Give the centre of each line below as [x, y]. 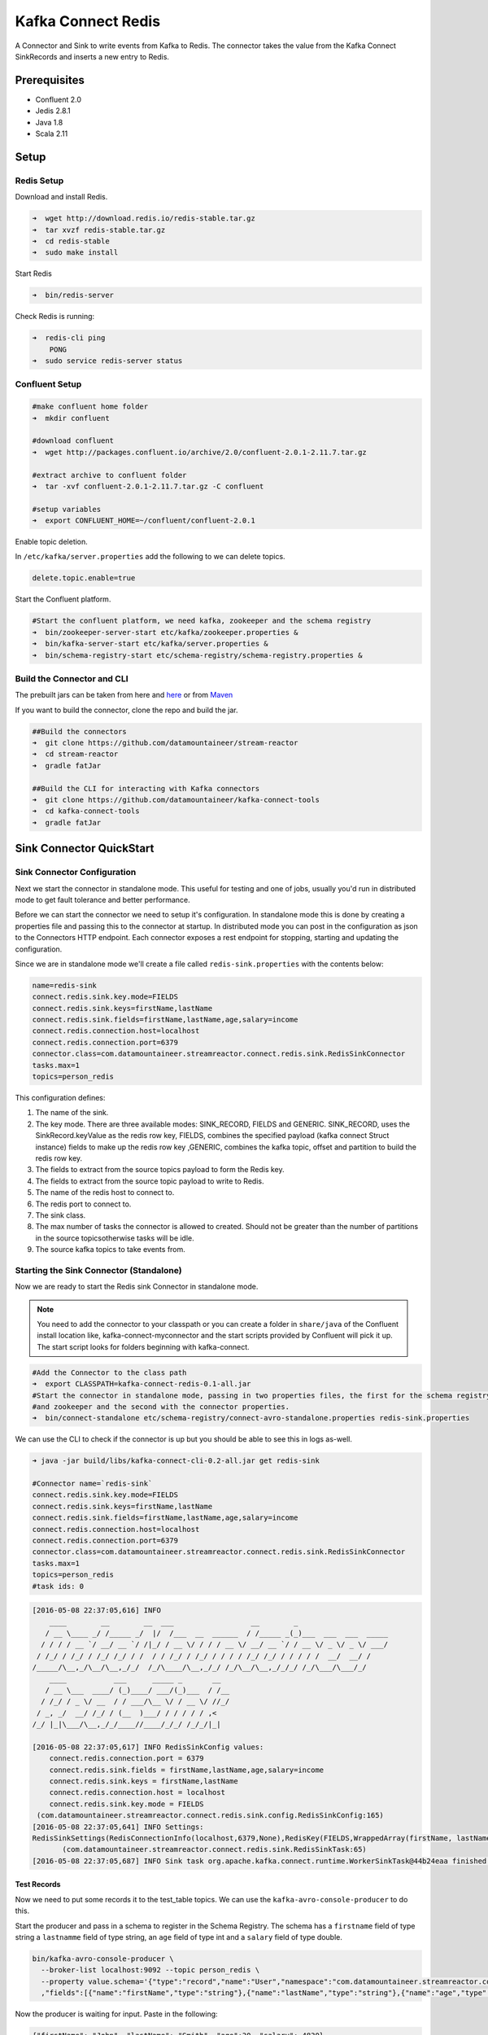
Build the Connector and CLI [72, 678]
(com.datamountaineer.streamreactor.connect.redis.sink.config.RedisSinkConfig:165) [210, 1816]
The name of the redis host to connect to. [105, 1193]
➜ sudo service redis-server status [107, 361]
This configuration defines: [60, 1098]
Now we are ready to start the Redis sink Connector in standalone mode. [137, 1287]
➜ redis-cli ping [69, 338]
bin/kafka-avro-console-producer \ [103, 1958]
